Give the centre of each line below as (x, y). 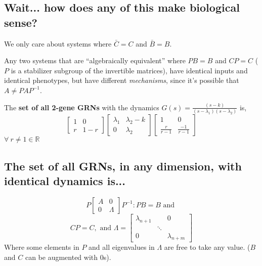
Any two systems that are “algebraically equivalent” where (95, 60)
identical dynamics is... (65, 180)
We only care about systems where (58, 43)
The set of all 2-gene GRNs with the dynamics (82, 107)
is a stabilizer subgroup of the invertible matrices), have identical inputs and (129, 70)
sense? (21, 22)
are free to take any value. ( (207, 247)
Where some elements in (42, 247)
